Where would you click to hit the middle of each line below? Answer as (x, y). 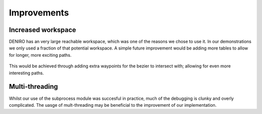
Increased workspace (42, 30)
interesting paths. (26, 73)
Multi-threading (33, 87)
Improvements (39, 13)
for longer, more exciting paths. (40, 55)
